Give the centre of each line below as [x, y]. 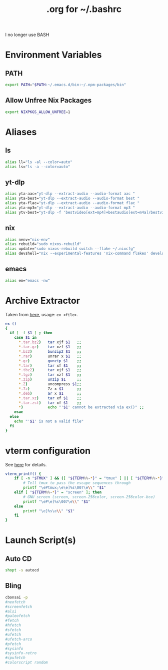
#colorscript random [27, 662]
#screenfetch [19, 606]
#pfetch [13, 644]
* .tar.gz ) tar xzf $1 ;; [50, 347]
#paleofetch [17, 616]
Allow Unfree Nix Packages [48, 100]
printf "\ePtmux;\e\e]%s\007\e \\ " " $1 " [65, 488]
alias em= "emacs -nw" [28, 280]
